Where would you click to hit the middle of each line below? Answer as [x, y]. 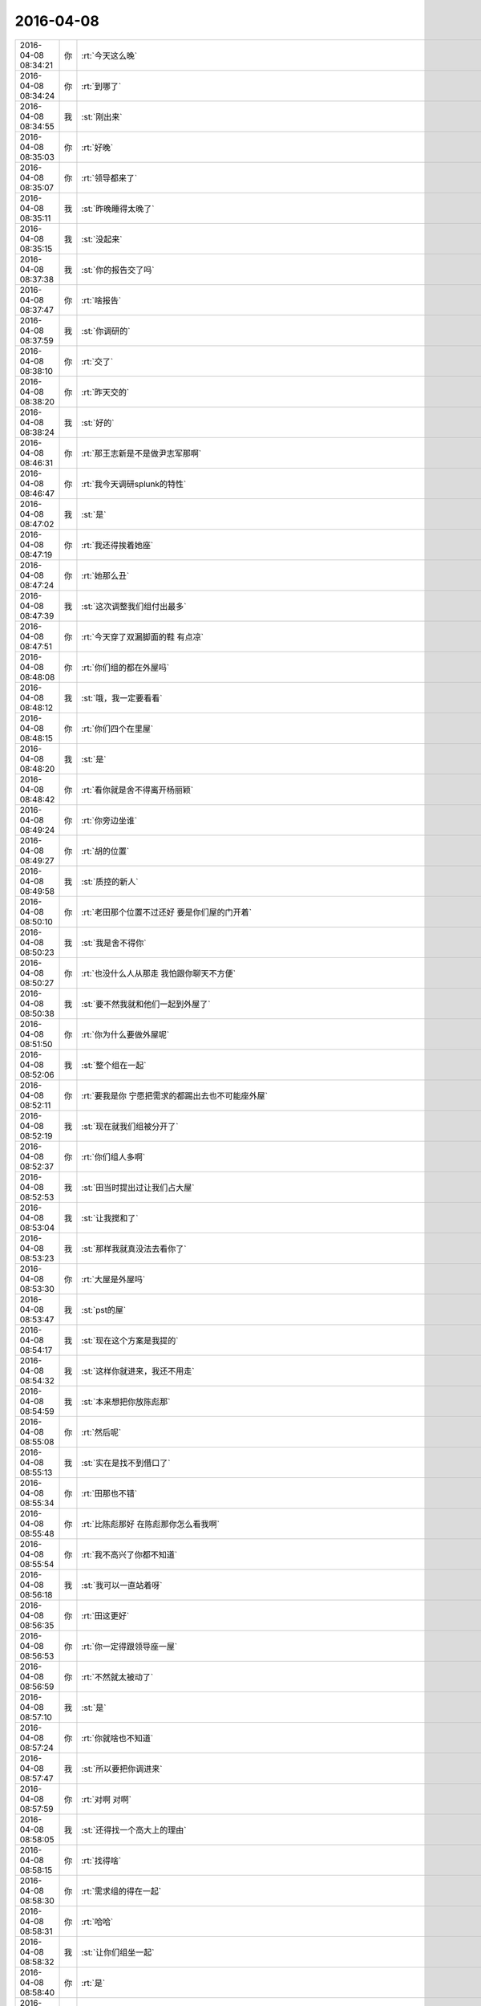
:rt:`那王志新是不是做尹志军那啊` [141, 453]
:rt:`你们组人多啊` [113, 1157]
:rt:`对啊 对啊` [107, 1799]
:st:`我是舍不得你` [114, 943]
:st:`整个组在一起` [114, 1065]
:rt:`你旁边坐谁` [109, 820]
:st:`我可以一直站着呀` [122, 1585]
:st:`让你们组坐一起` [118, 1952]
